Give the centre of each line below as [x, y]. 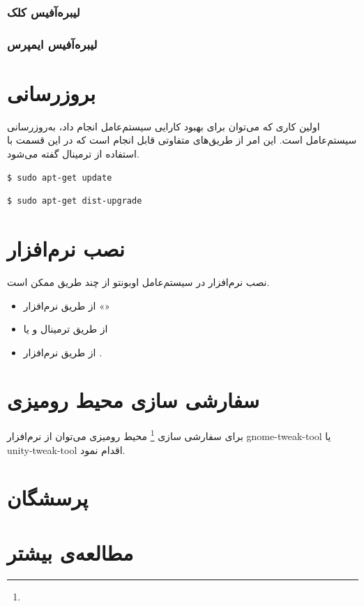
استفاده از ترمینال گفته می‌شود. [73, 153]
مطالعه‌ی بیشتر [70, 552]
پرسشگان [48, 498]
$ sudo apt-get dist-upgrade [75, 201]
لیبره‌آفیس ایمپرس [52, 44]
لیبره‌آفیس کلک [44, 12]
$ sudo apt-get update [60, 177]
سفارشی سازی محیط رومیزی [134, 400]
